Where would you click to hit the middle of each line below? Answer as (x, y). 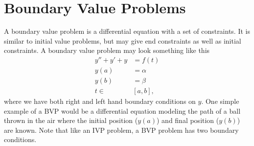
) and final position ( (188, 120)
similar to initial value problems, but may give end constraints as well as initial (123, 40)
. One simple (220, 101)
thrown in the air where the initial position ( (71, 120)
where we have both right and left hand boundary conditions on (100, 101)
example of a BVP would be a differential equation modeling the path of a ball (122, 110)
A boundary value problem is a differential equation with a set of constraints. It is (127, 31)
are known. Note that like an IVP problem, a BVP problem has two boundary (121, 130)
